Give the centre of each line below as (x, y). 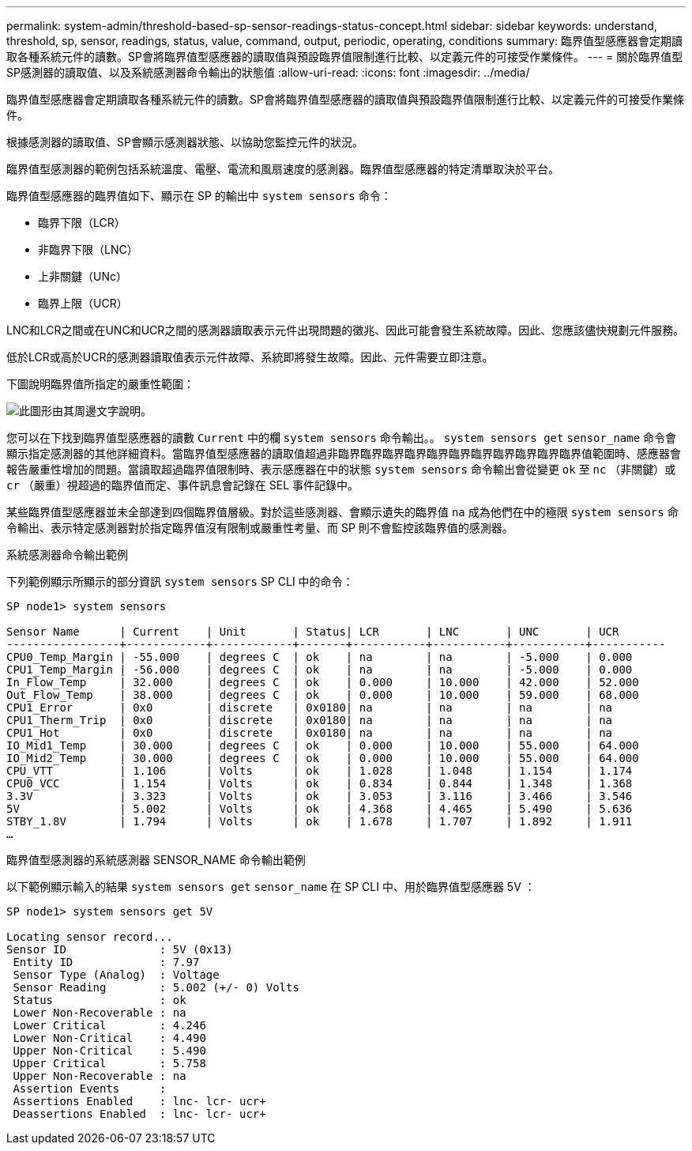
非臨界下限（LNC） (88, 249)
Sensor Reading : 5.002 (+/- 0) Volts (156, 987)
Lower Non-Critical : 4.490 (109, 1038)
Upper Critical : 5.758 (109, 1063)
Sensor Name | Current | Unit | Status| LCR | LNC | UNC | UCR (313, 632)
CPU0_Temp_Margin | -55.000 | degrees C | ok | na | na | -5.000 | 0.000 (320, 657)
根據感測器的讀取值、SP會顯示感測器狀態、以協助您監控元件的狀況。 (185, 142)
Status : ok (100, 1000)
